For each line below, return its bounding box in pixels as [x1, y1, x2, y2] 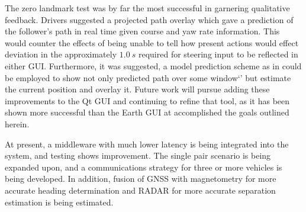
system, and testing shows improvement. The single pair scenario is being [5, 149, 271, 162]
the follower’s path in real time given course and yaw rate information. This [5, 25, 280, 37]
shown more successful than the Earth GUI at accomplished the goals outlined [5, 106, 289, 118]
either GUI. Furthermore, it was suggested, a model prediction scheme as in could [5, 59, 302, 72]
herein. [5, 117, 30, 130]
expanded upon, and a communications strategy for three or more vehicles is [5, 160, 282, 173]
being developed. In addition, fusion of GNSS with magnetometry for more [5, 172, 276, 185]
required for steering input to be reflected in [138, 48, 298, 60]
